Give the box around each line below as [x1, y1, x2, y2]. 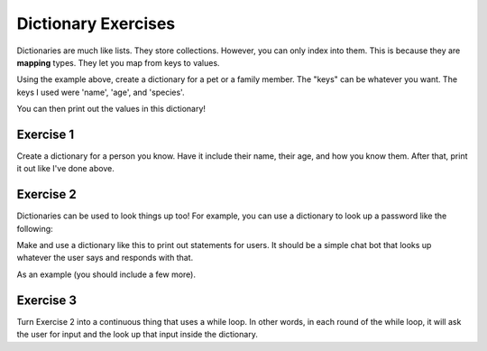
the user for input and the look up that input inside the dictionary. [16, 329, 259, 340]
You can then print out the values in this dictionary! [16, 104, 207, 115]
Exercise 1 [16, 126, 75, 142]
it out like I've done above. [16, 163, 115, 174]
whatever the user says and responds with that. [16, 253, 194, 263]
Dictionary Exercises [16, 14, 176, 33]
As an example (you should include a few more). [16, 269, 197, 280]
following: [16, 223, 53, 234]
